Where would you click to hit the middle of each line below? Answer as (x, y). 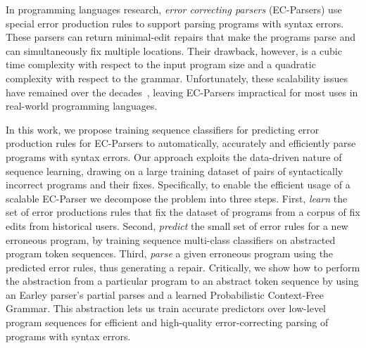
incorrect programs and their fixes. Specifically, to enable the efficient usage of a (178, 185)
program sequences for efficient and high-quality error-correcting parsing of (167, 322)
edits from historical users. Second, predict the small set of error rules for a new (177, 225)
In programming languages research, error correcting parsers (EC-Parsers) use (174, 9)
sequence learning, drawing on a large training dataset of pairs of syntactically (175, 170)
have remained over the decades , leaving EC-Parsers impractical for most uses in (182, 92)
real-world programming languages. (82, 106)
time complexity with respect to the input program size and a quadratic (161, 64)
